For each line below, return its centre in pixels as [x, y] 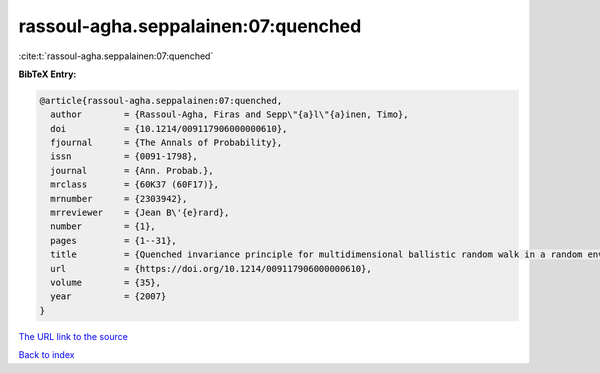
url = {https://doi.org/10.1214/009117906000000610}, [211, 268]
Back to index [46, 355]
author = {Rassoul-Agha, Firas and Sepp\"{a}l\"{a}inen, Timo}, [229, 114]
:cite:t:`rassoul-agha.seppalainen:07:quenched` [116, 56]
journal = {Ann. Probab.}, [132, 170]
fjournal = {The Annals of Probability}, [166, 143]
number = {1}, [103, 226]
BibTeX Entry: [47, 74]
